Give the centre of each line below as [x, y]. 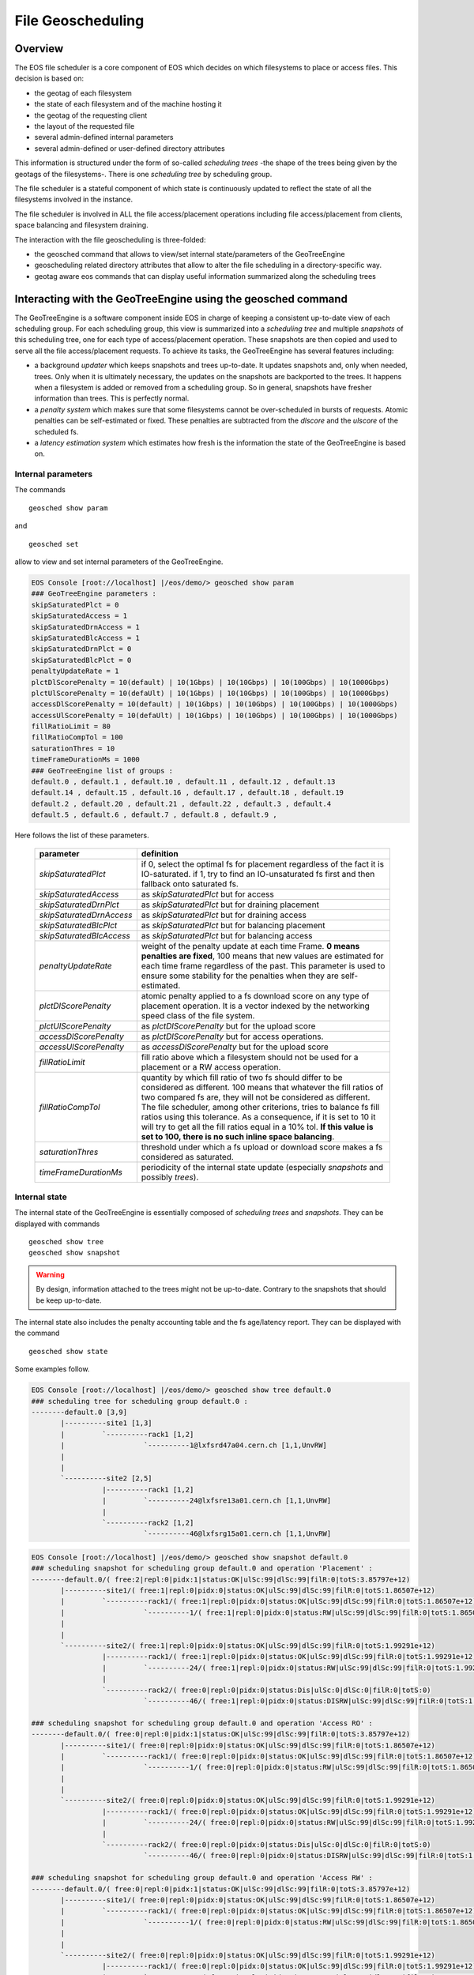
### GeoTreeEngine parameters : [94, 594]
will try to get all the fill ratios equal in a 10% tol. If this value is [257, 1127]
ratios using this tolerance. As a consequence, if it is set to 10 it [258, 1116]
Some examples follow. [52, 1369]
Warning [50, 1274]
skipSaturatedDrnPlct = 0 [81, 649]
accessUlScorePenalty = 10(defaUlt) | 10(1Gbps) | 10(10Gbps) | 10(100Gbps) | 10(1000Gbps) [214, 715]
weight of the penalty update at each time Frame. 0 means [250, 946]
